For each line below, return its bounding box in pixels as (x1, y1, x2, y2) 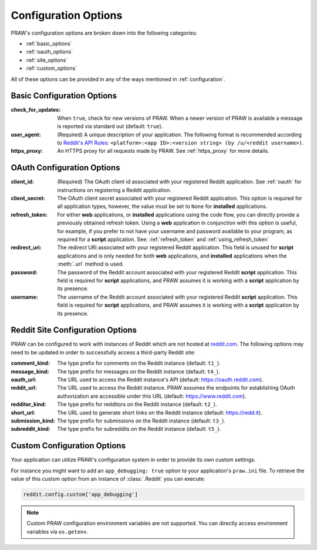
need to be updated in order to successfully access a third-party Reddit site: (11, 348, 196, 356)
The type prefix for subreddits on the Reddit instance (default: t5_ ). (57, 425, 221, 432)
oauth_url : (11, 376, 37, 383)
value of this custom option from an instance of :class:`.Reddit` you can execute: (11, 475, 205, 482)
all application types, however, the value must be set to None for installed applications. (57, 203, 267, 210)
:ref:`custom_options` (25, 65, 77, 72)
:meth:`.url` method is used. (57, 260, 124, 267)
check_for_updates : (11, 106, 61, 113)
